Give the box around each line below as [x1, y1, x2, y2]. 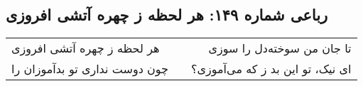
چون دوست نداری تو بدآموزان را [11, 60, 169, 77]
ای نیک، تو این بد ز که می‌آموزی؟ [191, 60, 352, 77]
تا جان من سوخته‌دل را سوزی [208, 40, 352, 57]
